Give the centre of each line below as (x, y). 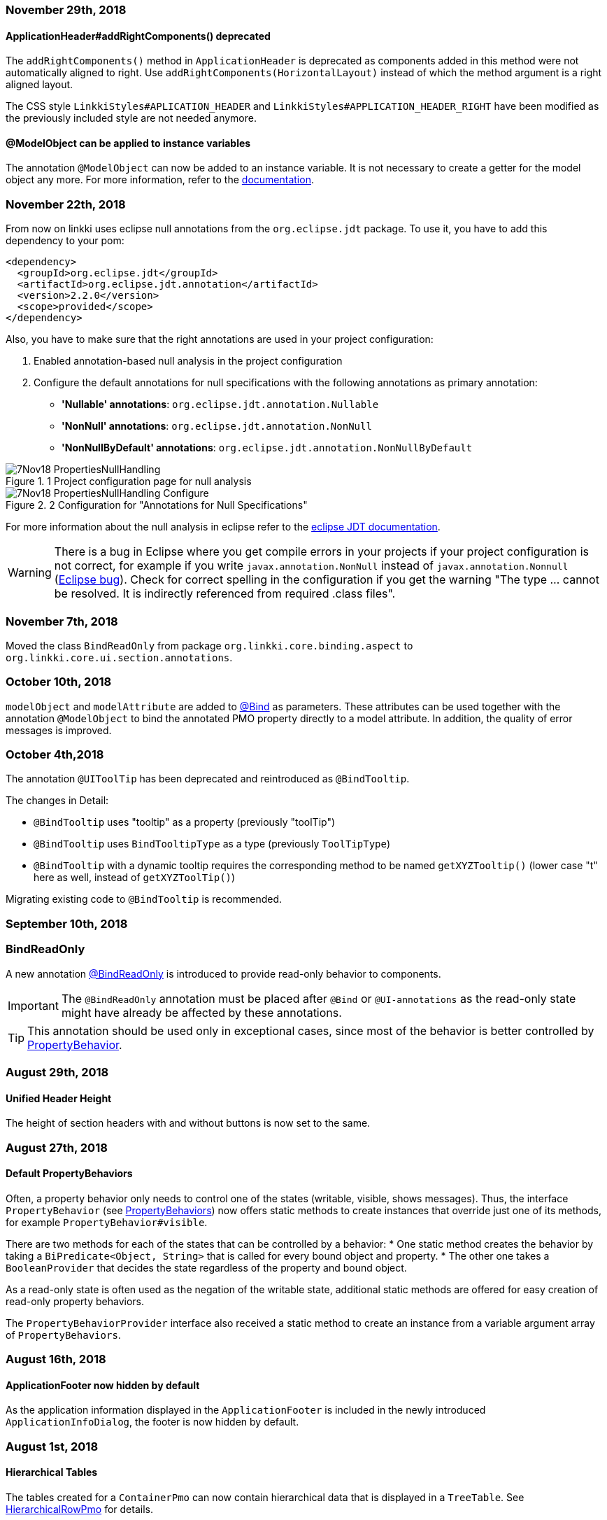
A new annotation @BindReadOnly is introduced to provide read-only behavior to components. (223, 973)
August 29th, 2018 (57, 1072)
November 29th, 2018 (66, 10)
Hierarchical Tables (52, 1472)
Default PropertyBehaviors (69, 1174)
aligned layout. (40, 85)
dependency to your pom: (65, 241)
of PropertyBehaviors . (63, 1335)
